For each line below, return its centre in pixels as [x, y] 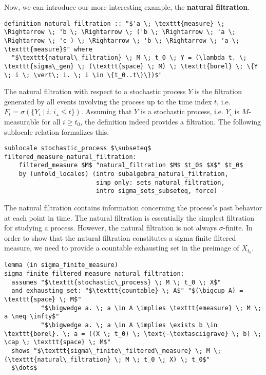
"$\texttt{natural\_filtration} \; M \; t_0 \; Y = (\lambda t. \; [129, 58]
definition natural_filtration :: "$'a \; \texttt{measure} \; [115, 23]
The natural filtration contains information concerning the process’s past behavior [133, 208]
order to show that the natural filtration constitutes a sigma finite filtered [120, 237]
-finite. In [238, 228]
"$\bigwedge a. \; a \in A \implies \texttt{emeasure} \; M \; [151, 308]
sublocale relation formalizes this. [57, 131]
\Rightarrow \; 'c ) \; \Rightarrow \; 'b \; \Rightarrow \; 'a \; [122, 40]
